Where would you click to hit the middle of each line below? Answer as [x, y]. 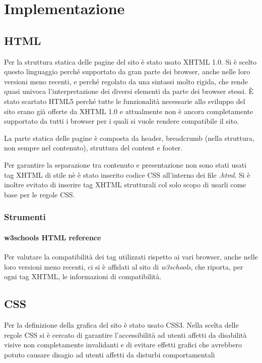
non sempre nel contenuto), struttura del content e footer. [93, 148]
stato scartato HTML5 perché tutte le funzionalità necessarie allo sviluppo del [125, 101]
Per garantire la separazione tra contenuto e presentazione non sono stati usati [125, 164]
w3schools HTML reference [53, 237]
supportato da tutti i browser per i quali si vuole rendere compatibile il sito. [122, 121]
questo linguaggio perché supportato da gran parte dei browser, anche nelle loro [127, 71]
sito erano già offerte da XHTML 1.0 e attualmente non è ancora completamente [129, 111]
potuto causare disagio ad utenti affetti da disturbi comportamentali [110, 354]
